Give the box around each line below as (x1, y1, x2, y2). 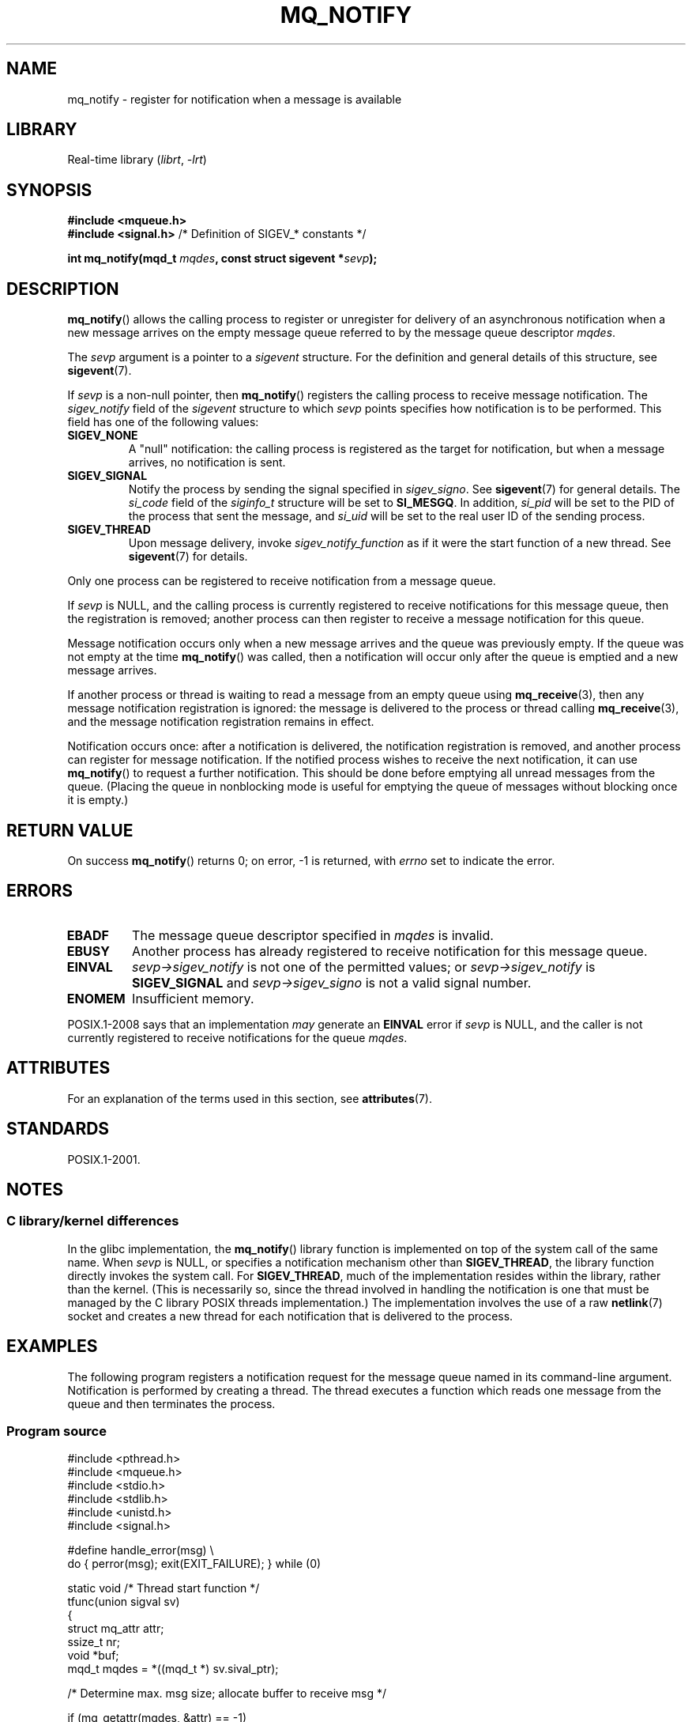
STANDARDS (6, 1119, 110, 1139)
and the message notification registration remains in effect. (67, 715, 374, 729)
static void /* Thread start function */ (67, 1581, 260, 1595)
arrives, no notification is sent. (128, 455, 286, 470)
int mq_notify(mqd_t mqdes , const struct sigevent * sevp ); (67, 251, 378, 266)
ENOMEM (66, 990, 126, 1006)
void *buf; (67, 1648, 119, 1663)
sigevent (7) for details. (128, 549, 248, 564)
